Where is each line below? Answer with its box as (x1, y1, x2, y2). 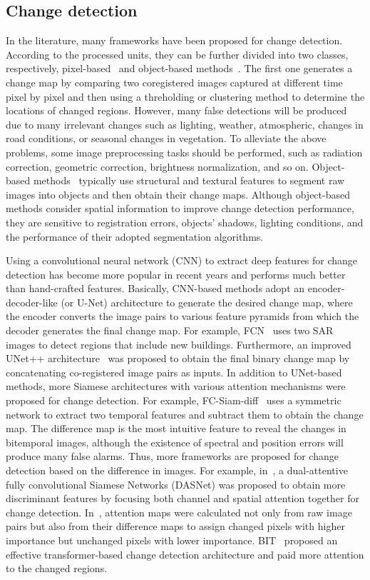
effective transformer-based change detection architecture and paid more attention (6, 546, 364, 561)
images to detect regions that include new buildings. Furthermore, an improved (6, 336, 351, 351)
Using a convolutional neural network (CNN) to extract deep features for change (6, 253, 358, 268)
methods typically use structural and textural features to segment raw (33, 173, 345, 188)
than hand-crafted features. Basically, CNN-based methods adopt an (6, 281, 305, 296)
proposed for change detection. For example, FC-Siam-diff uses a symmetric (6, 393, 341, 408)
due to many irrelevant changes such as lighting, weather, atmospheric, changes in (6, 116, 364, 131)
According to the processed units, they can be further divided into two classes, (6, 46, 349, 61)
